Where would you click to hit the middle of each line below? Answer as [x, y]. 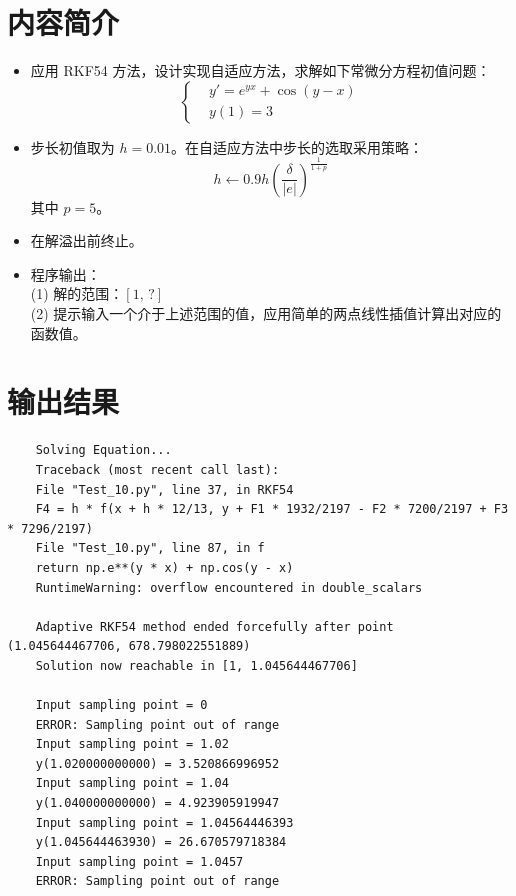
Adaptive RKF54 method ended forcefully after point [214, 626]
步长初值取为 [72, 146]
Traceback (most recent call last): [157, 469]
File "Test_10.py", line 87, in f [150, 548]
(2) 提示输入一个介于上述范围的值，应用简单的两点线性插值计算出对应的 [266, 313]
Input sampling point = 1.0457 [139, 861]
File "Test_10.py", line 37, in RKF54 [164, 489]
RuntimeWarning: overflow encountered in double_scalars [229, 587]
